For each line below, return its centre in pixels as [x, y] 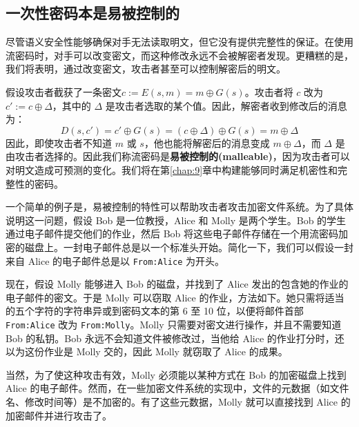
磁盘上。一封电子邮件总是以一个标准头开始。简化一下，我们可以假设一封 [189, 247]
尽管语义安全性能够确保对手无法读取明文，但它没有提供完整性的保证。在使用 [179, 42]
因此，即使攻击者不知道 [59, 142]
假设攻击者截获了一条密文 [64, 91]
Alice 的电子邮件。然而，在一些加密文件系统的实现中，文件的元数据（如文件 [177, 388]
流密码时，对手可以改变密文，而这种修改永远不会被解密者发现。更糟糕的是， [179, 55]
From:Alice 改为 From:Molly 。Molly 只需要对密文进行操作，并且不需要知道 [174, 324]
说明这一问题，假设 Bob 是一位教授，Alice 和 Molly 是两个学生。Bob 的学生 [176, 220]
